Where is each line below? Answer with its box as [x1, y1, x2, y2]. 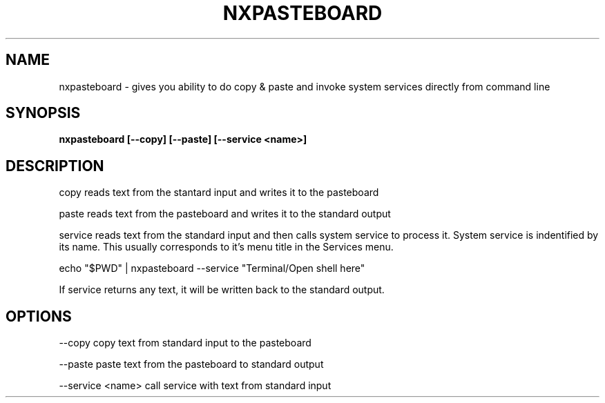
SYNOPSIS [6, 104, 81, 122]
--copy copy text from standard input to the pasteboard [59, 337, 311, 349]
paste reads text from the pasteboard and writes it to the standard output [59, 208, 391, 220]
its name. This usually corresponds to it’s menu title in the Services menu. [59, 241, 394, 253]
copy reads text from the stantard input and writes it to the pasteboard [59, 186, 379, 199]
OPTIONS [6, 307, 72, 325]
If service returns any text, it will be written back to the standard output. [59, 284, 385, 296]
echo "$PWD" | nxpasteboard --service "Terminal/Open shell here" [59, 262, 365, 275]
